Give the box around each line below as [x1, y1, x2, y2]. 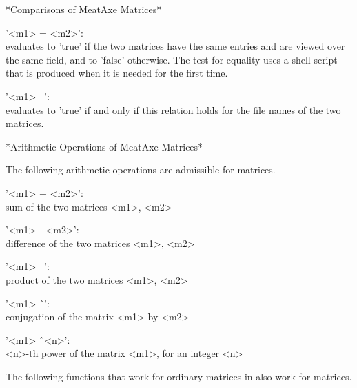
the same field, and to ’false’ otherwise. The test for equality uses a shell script [6, 52, 338, 66]
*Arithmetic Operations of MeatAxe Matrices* [6, 139, 203, 153]
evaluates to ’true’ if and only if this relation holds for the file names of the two [6, 102, 341, 117]
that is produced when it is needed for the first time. [6, 66, 228, 80]
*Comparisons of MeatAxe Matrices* [6, 2, 162, 16]
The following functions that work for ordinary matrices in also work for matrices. [6, 369, 352, 383]
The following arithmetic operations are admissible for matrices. [6, 162, 276, 177]
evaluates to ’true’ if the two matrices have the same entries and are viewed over [6, 39, 345, 53]
